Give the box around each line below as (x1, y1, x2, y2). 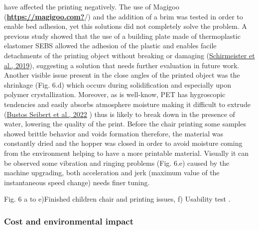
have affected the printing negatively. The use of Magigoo (4, 1, 179, 11)
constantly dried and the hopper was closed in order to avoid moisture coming (4, 138, 243, 148)
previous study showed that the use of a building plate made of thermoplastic (4, 30, 241, 41)
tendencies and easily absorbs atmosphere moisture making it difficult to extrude (4, 99, 251, 109)
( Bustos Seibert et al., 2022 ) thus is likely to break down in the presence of (4, 109, 235, 119)
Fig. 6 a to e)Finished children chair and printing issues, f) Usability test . (4, 194, 231, 204)
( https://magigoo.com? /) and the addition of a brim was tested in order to (4, 11, 243, 21)
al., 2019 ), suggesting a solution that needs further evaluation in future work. (4, 60, 240, 70)
